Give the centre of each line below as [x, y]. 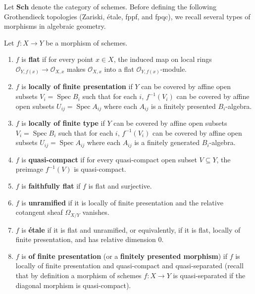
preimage [29, 169]
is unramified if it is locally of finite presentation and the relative [122, 202]
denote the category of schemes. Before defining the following [124, 6]
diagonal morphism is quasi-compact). [73, 285]
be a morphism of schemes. [87, 42]
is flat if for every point [57, 59]
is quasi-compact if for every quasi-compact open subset [109, 159]
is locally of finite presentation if [77, 86]
